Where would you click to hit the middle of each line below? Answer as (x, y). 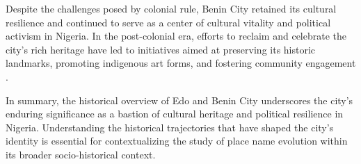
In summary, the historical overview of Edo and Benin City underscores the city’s (179, 100)
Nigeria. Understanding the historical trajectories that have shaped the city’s (170, 127)
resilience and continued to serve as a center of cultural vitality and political (168, 22)
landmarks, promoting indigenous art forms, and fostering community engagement (181, 63)
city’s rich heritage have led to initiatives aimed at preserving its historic (161, 49)
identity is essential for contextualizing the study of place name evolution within (177, 141)
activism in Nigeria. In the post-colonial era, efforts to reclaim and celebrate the (176, 36)
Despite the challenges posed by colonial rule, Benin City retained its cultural (171, 8)
